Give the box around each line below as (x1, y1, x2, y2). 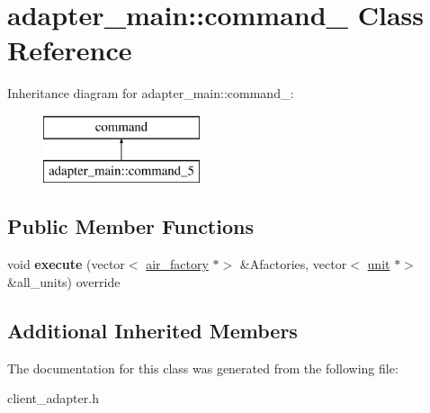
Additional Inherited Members (7, 316, 298, 344)
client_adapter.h (7, 389, 99, 408)
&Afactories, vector (239, 255, 347, 274)
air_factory (146, 255, 209, 274)
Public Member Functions (7, 212, 254, 240)
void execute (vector (7, 255, 125, 274)
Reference (7, 31, 132, 68)
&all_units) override (7, 272, 121, 291)
